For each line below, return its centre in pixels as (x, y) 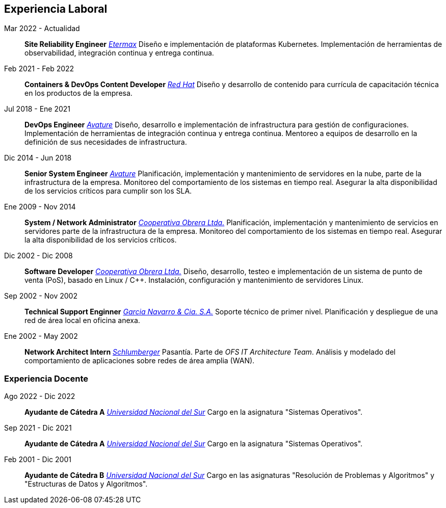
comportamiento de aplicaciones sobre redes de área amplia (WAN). (140, 361)
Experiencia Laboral (56, 9)
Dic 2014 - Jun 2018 (38, 158)
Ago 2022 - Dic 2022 (40, 396)
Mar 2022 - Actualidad (42, 29)
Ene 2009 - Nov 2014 (40, 207)
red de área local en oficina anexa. (82, 320)
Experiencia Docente (46, 378)
